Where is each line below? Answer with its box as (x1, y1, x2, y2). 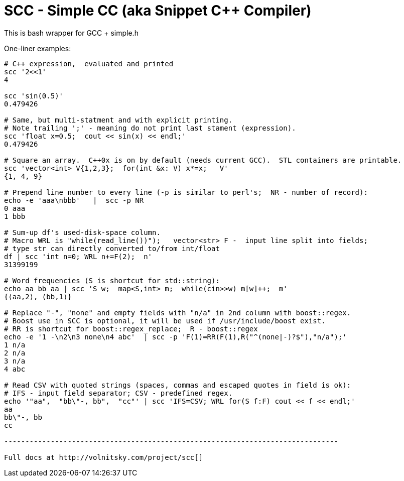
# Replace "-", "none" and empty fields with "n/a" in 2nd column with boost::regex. (4, 308, 351, 317)
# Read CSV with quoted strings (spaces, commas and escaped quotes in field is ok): (4, 381, 351, 389)
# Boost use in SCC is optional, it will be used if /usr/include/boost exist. (4, 316, 326, 325)
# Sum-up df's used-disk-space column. (4, 228, 161, 236)
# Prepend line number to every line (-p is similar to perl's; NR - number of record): (4, 188, 368, 196)
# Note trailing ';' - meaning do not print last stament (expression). (4, 124, 296, 132)
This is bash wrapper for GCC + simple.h (4, 28, 139, 37)
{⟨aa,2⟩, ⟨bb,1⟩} (4, 292, 72, 301)
